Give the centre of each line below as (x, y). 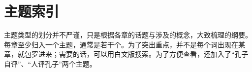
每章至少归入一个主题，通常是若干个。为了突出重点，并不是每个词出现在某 (125, 44)
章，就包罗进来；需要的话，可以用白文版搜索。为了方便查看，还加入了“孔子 (126, 54)
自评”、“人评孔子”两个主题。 (50, 63)
